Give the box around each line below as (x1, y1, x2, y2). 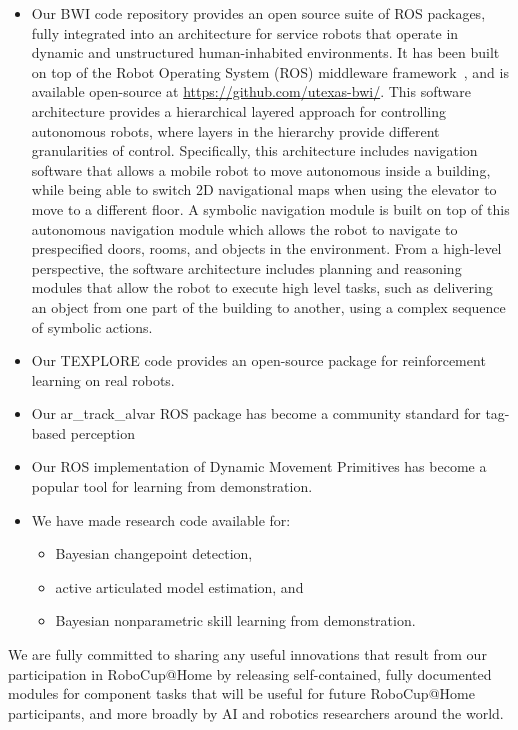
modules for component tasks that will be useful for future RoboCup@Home (8, 683, 475, 704)
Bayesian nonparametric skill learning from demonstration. (55, 610, 416, 631)
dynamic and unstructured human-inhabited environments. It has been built (31, 42, 500, 63)
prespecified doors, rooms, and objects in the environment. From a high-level (31, 238, 502, 259)
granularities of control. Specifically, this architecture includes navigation (31, 140, 478, 161)
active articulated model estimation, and (55, 576, 304, 597)
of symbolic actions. (31, 316, 153, 337)
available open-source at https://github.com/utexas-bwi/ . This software (31, 81, 471, 102)
